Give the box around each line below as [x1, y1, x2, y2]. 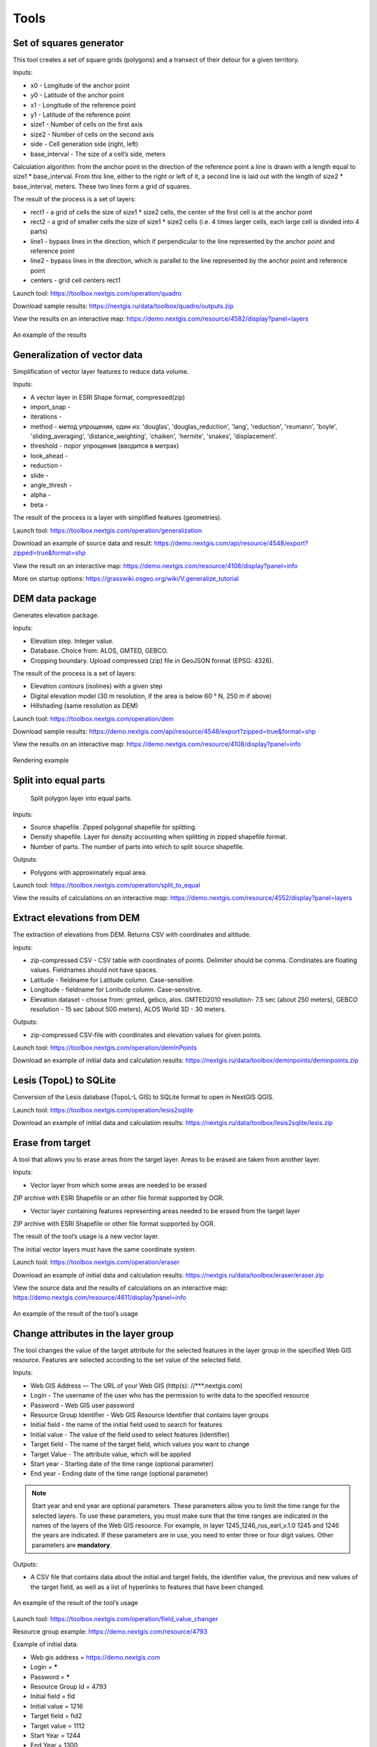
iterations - [30, 412, 62, 421]
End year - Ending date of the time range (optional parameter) [30, 1470, 209, 1478]
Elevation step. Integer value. [30, 637, 114, 645]
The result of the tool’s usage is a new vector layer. [13, 1232, 160, 1240]
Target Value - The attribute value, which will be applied [30, 1450, 191, 1458]
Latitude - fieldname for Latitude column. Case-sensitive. [30, 976, 195, 984]
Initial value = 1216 [30, 1702, 83, 1710]
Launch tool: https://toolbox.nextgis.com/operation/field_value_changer [13, 1614, 219, 1623]
